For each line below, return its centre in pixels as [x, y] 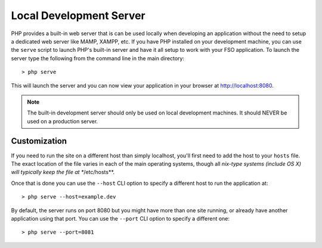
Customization [39, 141]
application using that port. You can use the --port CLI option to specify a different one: [120, 218]
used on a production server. [63, 121]
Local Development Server [78, 15]
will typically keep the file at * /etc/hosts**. [63, 172]
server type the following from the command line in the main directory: [98, 58]
